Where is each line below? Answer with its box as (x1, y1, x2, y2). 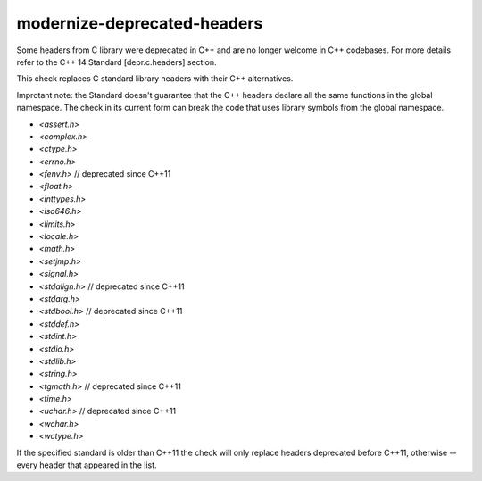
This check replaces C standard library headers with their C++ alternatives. (16, 73, 294, 84)
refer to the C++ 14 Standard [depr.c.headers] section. (16, 56, 217, 67)
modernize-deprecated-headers (16, 13, 263, 33)
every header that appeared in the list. (16, 460, 157, 470)
